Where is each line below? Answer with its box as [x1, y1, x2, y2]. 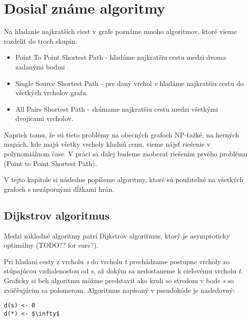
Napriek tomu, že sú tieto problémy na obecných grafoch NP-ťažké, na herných [4, 129, 239, 139]
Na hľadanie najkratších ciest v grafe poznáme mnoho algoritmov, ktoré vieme [4, 26, 237, 36]
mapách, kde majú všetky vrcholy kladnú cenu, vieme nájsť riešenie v [4, 139, 211, 149]
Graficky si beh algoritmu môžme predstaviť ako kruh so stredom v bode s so [4, 275, 234, 286]
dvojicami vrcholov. [15, 113, 73, 123]
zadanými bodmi [15, 61, 65, 71]
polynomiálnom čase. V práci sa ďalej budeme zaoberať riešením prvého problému [4, 149, 248, 159]
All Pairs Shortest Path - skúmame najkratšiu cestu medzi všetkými [15, 103, 218, 114]
